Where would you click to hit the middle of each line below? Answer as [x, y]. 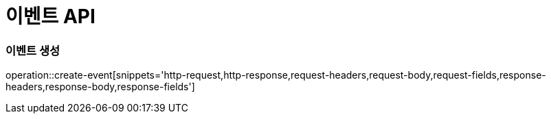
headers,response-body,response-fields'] [100, 87]
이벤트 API [50, 16]
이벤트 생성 [33, 50]
